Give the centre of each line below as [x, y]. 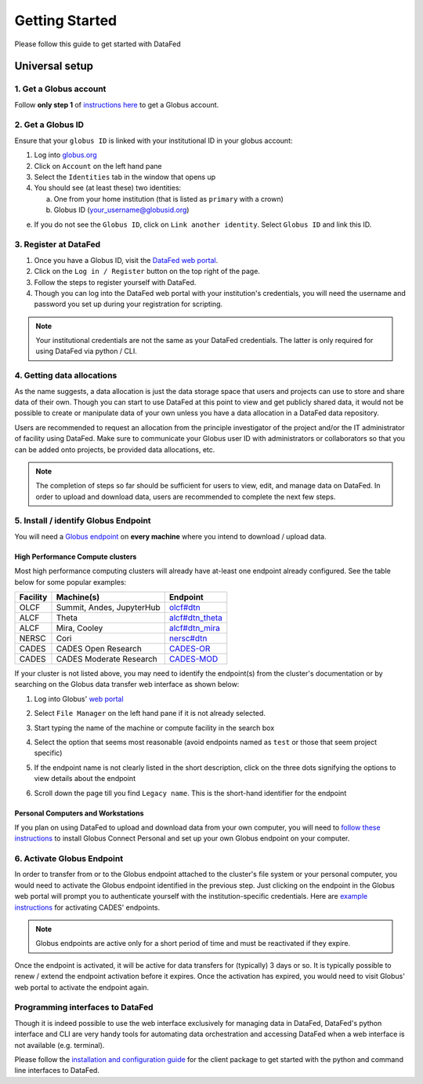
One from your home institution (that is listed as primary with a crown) [168, 199]
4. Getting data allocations [66, 375]
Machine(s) [78, 597]
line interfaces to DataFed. [57, 1071]
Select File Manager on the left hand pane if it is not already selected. [150, 714]
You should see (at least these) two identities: [108, 188]
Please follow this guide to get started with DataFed [98, 44]
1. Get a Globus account [60, 89]
